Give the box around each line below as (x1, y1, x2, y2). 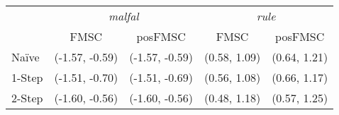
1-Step (11, 69, 43, 85)
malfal (108, 8, 139, 24)
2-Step (11, 90, 43, 106)
